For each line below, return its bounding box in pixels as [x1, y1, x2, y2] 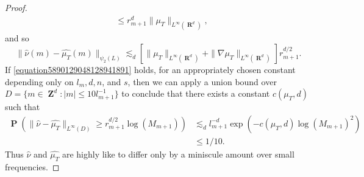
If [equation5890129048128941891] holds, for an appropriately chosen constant [5, 63, 296, 76]
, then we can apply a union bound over [127, 75, 277, 88]
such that [5, 100, 40, 113]
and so [5, 31, 29, 44]
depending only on [5, 75, 74, 88]
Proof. [5, 1, 27, 13]
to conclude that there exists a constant [121, 87, 270, 100]
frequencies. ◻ [5, 160, 60, 173]
